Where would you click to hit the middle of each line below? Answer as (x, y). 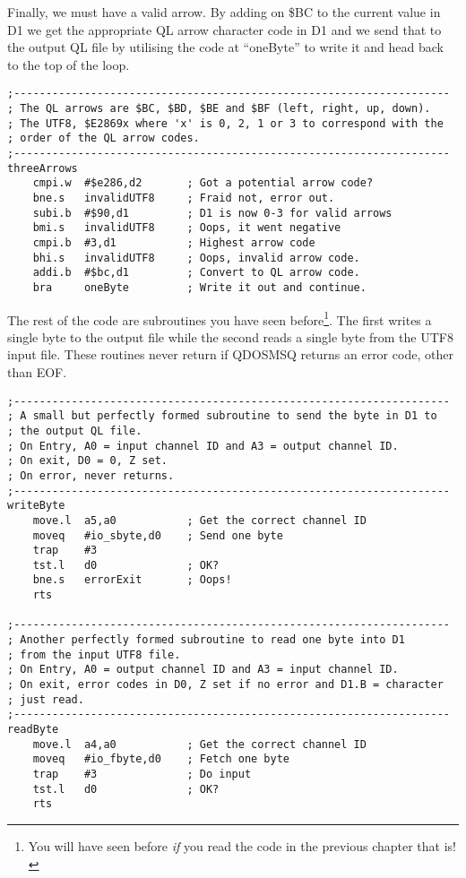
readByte (33, 730)
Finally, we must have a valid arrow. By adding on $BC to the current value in (224, 12)
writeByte (36, 506)
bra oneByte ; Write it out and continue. (199, 287)
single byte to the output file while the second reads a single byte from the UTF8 (230, 336)
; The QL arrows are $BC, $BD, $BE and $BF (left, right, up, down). (219, 109)
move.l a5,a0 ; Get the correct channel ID (199, 520)
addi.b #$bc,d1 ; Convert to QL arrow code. (196, 273)
